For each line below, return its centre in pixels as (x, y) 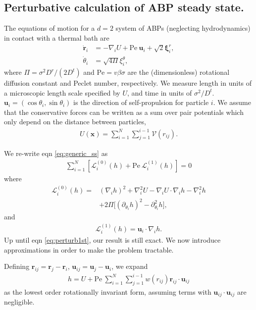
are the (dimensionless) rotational (179, 72)
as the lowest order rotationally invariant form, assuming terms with (108, 291)
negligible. (19, 301)
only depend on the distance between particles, (75, 122)
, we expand (130, 266)
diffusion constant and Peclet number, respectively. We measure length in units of (128, 83)
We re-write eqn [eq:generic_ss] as (56, 153)
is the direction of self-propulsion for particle (141, 102)
